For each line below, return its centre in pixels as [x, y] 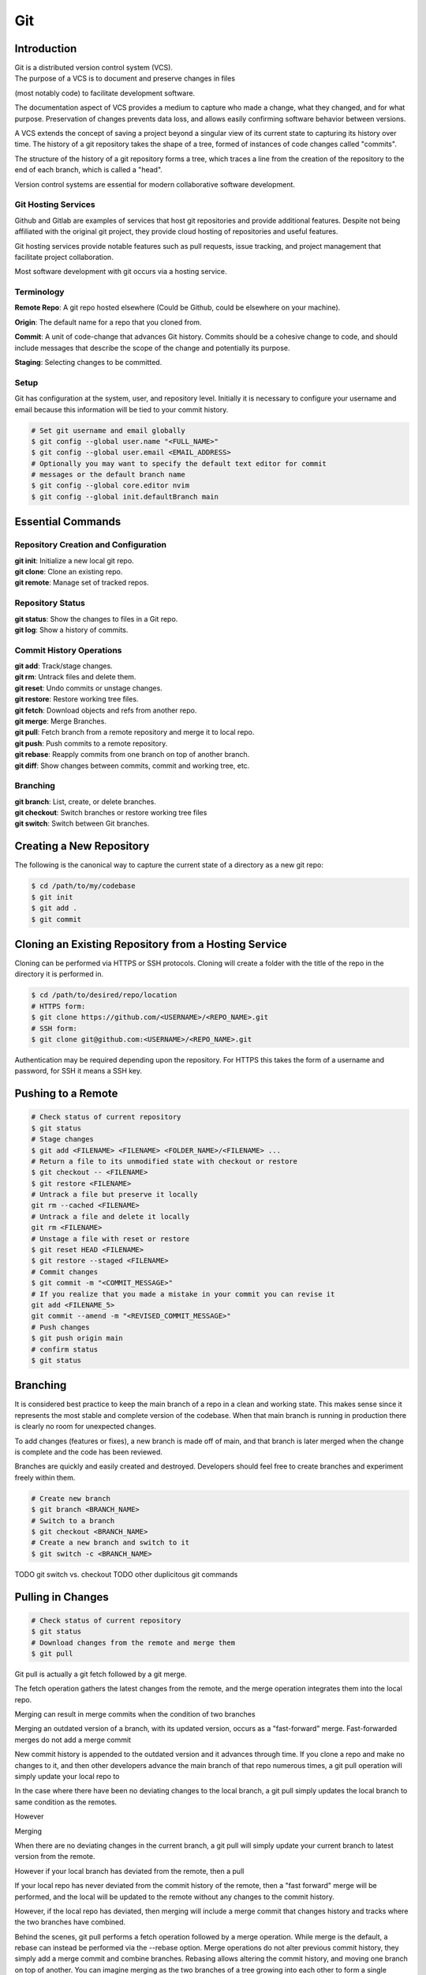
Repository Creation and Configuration [91, 545]
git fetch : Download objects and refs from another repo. [106, 710]
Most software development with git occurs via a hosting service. [121, 272]
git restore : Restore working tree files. [77, 699]
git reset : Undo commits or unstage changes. [89, 688]
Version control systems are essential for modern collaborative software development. [155, 184]
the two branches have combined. [70, 1922]
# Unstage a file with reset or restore [110, 1239]
